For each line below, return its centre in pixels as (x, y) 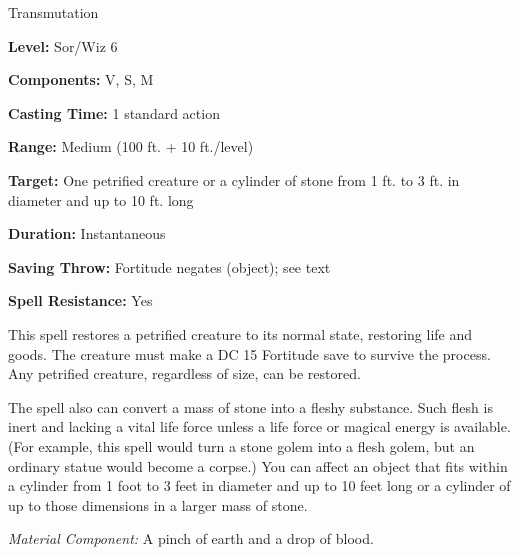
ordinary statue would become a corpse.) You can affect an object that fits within (258, 465)
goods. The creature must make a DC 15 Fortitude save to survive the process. (249, 353)
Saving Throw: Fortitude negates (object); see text (169, 266)
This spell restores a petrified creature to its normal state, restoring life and (240, 333)
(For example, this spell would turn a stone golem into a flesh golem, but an (241, 445)
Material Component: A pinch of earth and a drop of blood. (191, 538)
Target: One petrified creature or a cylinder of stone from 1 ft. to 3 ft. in (234, 179)
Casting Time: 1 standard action (114, 112)
